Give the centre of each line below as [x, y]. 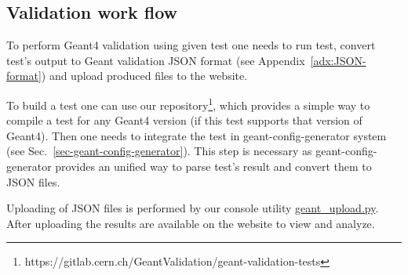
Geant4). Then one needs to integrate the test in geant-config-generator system [197, 135]
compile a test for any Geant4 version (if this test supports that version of [184, 120]
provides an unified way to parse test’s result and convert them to [213, 166]
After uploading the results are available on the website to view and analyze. [191, 223]
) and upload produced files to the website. [144, 76]
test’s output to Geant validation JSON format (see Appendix [156, 60]
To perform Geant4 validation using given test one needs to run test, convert [191, 45]
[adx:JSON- [338, 60]
